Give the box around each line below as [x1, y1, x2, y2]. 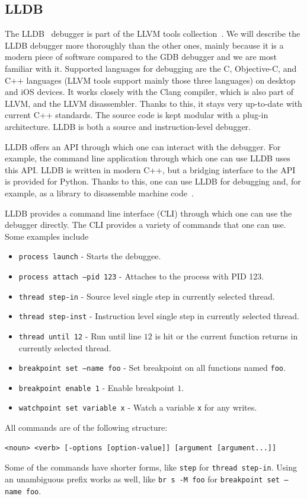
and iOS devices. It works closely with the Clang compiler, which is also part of [5, 85, 293, 98]
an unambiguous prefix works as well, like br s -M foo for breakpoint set [5, 472, 280, 485]
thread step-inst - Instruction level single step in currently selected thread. [18, 310, 299, 322]
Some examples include [5, 230, 89, 242]
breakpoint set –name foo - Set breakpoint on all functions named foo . [18, 361, 286, 374]
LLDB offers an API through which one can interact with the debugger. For [5, 140, 281, 152]
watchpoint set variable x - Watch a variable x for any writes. [18, 401, 257, 414]
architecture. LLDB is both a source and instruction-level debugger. [5, 120, 251, 132]
